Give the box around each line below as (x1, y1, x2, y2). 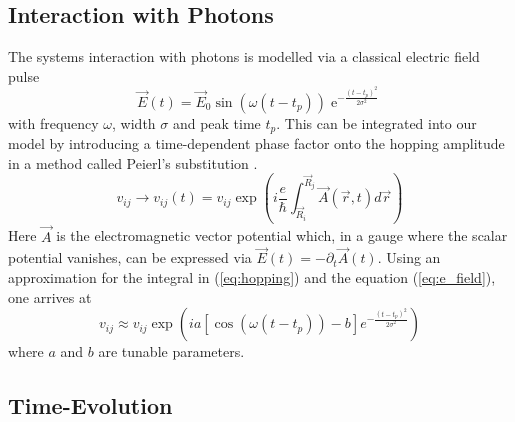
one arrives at (8, 286, 92, 307)
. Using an (377, 247, 441, 268)
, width (112, 112, 156, 133)
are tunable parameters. (98, 341, 245, 362)
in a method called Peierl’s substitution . (8, 152, 258, 173)
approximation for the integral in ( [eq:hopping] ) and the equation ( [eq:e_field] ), (8, 267, 496, 287)
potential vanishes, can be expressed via (8, 247, 252, 268)
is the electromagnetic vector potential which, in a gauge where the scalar (56, 225, 508, 246)
